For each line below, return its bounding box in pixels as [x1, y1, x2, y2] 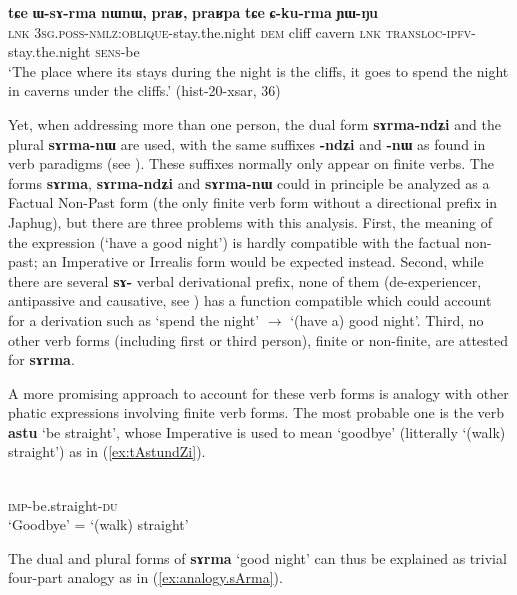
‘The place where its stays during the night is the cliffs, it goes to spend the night [8, 60, 509, 81]
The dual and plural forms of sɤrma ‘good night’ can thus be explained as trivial [8, 547, 507, 568]
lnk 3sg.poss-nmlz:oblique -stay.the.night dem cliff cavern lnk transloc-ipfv [8, 21, 472, 42]
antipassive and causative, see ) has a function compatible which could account [8, 290, 492, 311]
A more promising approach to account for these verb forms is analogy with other [8, 382, 509, 403]
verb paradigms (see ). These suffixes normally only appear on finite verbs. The [8, 153, 494, 174]
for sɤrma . [8, 349, 75, 370]
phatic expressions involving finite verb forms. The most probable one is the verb [8, 402, 505, 423]
